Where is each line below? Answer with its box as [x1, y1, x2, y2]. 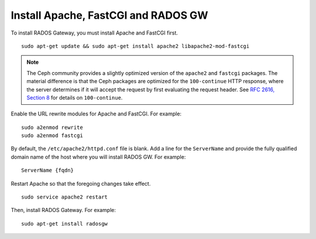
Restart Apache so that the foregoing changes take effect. [11, 180, 151, 187]
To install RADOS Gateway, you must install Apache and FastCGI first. [11, 29, 178, 36]
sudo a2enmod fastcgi [21, 132, 83, 139]
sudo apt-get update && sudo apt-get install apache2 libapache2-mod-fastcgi [21, 43, 250, 49]
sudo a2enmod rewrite [21, 124, 83, 131]
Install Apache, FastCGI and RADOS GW [11, 9, 208, 22]
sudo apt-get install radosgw [21, 220, 108, 227]
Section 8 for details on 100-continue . [26, 94, 123, 101]
